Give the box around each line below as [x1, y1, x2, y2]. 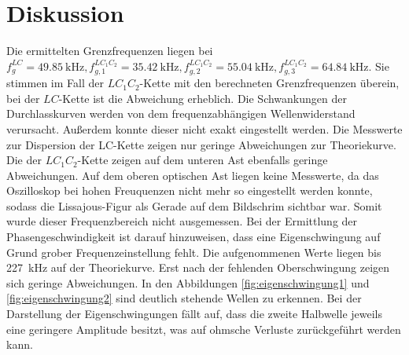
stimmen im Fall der [6, 75, 104, 91]
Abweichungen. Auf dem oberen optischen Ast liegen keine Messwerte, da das [6, 167, 379, 183]
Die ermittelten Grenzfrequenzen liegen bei [6, 42, 213, 59]
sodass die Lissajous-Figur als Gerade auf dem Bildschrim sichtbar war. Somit [6, 197, 382, 214]
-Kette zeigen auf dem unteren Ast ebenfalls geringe [77, 152, 328, 168]
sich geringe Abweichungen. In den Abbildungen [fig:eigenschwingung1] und [6, 274, 370, 291]
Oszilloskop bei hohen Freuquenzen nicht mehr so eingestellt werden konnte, [6, 182, 373, 199]
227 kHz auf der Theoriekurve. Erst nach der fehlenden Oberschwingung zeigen [6, 259, 390, 276]
